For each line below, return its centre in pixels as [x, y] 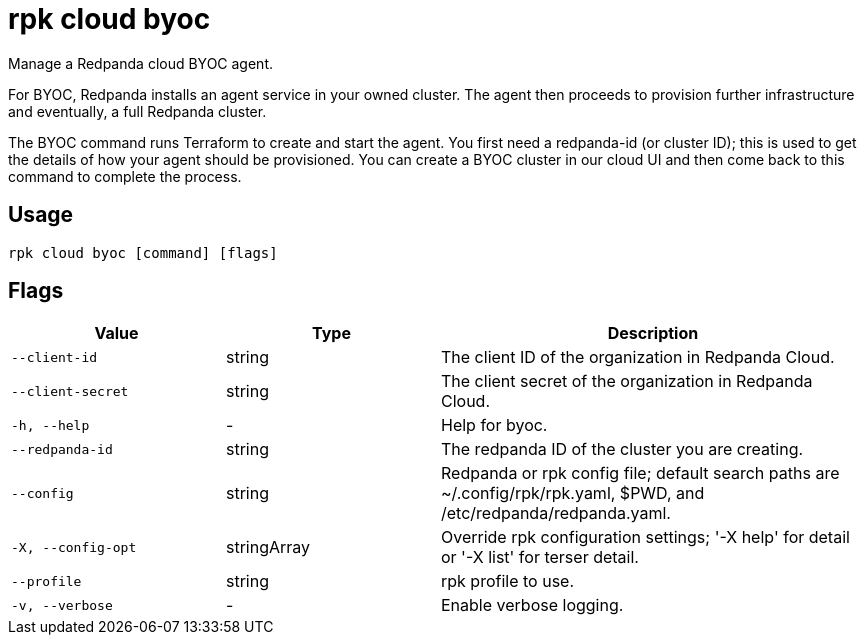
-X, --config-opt [74, 547]
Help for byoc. [494, 425]
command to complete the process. [125, 176]
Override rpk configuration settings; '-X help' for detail [645, 537]
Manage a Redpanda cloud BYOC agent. [141, 63]
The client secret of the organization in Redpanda [627, 381]
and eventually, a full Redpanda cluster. [137, 111]
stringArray [268, 547]
